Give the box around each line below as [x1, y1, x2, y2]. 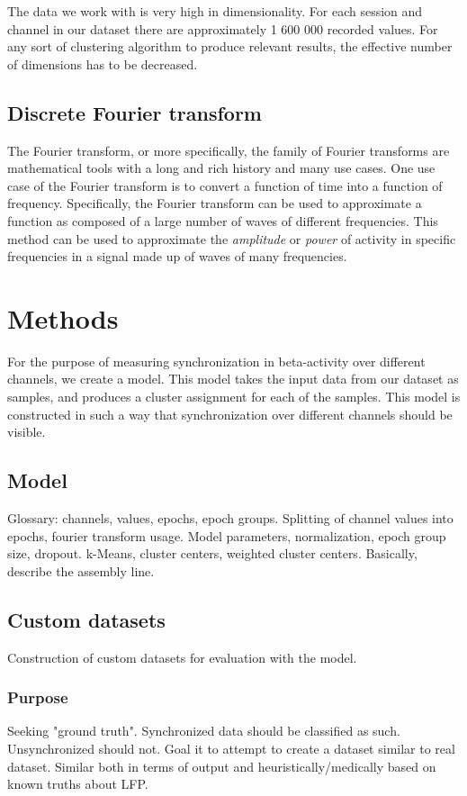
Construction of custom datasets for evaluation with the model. [7, 647, 357, 666]
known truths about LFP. [7, 774, 148, 793]
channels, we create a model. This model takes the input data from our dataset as [7, 369, 459, 388]
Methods [7, 299, 119, 336]
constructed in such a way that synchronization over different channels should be [7, 404, 453, 423]
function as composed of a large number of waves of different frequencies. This [7, 211, 438, 230]
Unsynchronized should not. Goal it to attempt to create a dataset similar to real [7, 739, 455, 758]
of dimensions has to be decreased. [7, 54, 198, 73]
